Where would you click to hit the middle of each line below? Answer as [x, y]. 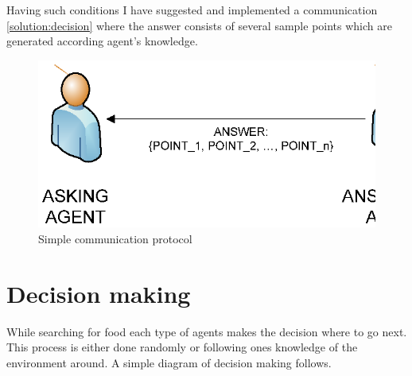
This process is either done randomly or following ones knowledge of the [182, 347]
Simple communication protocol [115, 239]
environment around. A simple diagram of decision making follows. [169, 362]
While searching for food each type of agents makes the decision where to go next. [207, 331]
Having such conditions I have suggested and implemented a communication [192, 10]
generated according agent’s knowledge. [102, 41]
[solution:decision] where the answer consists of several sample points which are [199, 25]
